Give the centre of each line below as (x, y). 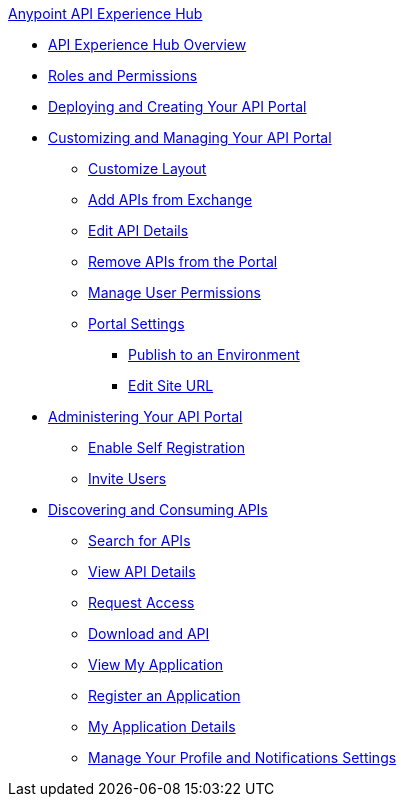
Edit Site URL (171, 385)
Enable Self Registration (166, 447)
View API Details (142, 571)
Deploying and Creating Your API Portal (177, 106)
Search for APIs (139, 540)
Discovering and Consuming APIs (158, 509)
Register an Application (164, 695)
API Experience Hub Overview (147, 44)
